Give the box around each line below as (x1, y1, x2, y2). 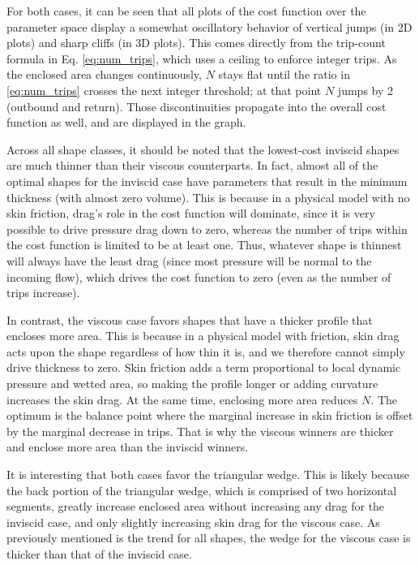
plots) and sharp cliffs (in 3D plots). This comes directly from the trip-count (6, 34, 386, 51)
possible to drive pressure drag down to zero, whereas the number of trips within (6, 220, 408, 237)
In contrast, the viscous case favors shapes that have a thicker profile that (6, 311, 373, 328)
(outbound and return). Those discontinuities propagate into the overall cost (6, 97, 387, 114)
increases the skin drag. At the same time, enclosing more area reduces (6, 390, 358, 408)
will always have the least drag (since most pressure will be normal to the (6, 252, 372, 269)
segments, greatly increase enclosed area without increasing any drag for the (6, 498, 385, 515)
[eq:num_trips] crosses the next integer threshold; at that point (6, 81, 322, 98)
